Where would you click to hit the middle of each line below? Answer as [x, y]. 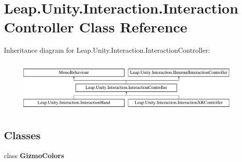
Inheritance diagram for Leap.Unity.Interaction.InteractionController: [107, 50]
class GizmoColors [34, 155]
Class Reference [133, 27]
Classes [22, 135]
